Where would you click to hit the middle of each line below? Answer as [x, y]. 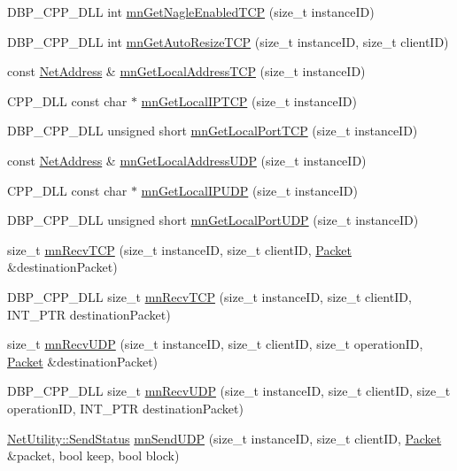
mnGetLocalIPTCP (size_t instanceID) [249, 100]
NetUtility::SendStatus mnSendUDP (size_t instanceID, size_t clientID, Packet [225, 438]
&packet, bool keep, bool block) [93, 456]
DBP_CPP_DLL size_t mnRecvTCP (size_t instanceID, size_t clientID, [209, 296]
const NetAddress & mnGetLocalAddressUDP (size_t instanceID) [187, 160]
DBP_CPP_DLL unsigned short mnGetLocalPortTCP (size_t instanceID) [213, 131]
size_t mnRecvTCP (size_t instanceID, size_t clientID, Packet [179, 249]
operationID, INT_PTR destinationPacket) [125, 408]
